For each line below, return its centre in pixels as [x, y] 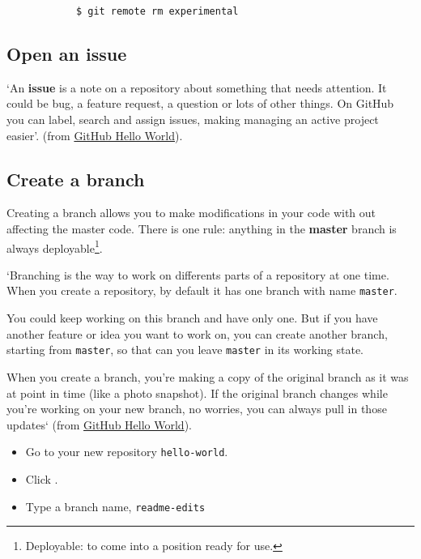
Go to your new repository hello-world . [127, 452]
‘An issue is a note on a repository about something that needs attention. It [197, 87]
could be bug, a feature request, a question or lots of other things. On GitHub [200, 103]
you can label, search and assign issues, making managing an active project [193, 119]
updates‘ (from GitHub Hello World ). [99, 424]
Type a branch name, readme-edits [115, 506]
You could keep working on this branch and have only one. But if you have [192, 318]
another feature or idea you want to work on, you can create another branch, [197, 333]
